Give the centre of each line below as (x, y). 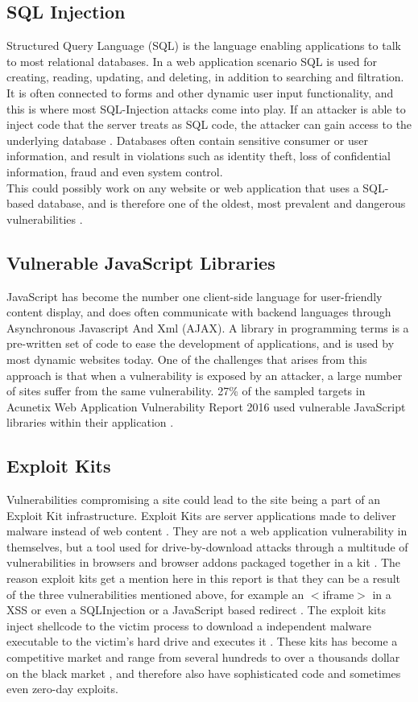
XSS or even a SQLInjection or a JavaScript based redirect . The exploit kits (196, 610)
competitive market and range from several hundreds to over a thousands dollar (203, 657)
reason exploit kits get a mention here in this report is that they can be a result (204, 578)
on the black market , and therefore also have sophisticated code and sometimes (204, 673)
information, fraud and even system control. (115, 171)
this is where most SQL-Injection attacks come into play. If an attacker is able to (206, 108)
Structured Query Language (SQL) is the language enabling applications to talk (204, 45)
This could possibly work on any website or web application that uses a (183, 187)
